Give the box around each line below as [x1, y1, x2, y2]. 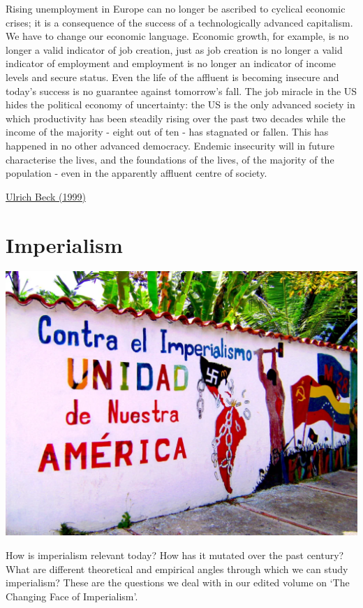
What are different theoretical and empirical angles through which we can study [6, 561, 348, 576]
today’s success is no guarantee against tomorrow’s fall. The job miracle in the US [6, 83, 357, 98]
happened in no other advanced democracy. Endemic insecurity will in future [6, 138, 335, 152]
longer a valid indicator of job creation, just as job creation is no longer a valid [6, 42, 343, 57]
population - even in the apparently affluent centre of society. [6, 166, 267, 180]
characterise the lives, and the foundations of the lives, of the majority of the [6, 152, 334, 166]
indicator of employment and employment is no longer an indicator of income [6, 56, 336, 71]
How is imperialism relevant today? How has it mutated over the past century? [6, 548, 344, 563]
